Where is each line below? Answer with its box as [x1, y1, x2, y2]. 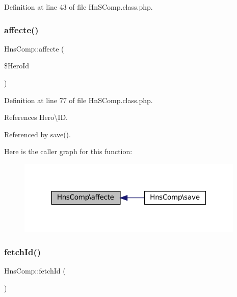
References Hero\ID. [4, 112, 68, 122]
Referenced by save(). [4, 129, 71, 139]
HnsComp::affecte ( [4, 43, 64, 54]
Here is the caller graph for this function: [4, 146, 133, 157]
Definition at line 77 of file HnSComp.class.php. [4, 94, 153, 105]
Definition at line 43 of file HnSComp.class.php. [4, 2, 153, 12]
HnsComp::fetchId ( [4, 265, 66, 276]
